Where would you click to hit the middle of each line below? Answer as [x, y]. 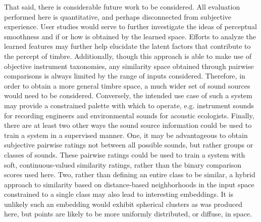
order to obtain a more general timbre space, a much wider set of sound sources [127, 85]
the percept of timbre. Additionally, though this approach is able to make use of [128, 56]
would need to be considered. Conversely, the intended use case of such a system [128, 95]
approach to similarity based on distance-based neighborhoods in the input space [129, 184]
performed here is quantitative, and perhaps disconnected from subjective [118, 16]
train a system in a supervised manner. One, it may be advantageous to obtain [126, 135]
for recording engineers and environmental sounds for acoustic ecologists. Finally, [129, 115]
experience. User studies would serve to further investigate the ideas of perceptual [130, 26]
